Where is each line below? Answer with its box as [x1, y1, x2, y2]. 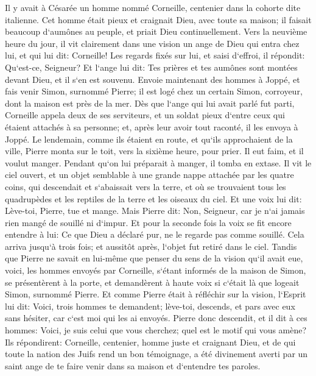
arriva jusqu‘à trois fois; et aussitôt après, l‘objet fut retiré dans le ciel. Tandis [5, 239, 297, 252]
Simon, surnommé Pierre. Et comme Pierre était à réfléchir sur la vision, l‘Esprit [5, 288, 306, 300]
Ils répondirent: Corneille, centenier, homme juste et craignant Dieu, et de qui [5, 335, 296, 348]
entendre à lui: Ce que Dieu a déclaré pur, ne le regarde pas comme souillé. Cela [5, 228, 304, 241]
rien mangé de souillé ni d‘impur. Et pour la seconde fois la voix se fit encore [5, 216, 292, 229]
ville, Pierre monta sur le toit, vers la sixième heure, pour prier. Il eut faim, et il [5, 144, 304, 157]
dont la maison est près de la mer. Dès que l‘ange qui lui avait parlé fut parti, [5, 96, 295, 109]
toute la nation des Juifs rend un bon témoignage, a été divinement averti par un [5, 347, 308, 360]
